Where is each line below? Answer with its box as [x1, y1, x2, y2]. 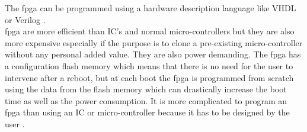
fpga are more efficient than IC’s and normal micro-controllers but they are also [5, 25, 295, 37]
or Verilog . [5, 13, 46, 25]
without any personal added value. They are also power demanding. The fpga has [5, 48, 301, 60]
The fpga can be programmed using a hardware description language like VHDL [5, 2, 296, 14]
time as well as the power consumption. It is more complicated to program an [5, 94, 287, 107]
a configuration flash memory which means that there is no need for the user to [5, 59, 293, 72]
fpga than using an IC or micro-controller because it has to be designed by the [5, 106, 290, 118]
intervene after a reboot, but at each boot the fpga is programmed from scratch [5, 71, 294, 83]
